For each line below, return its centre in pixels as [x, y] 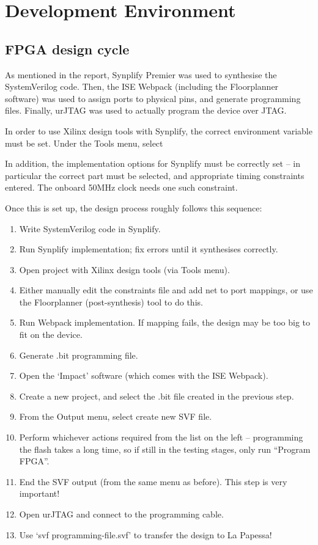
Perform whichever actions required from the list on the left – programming [161, 437]
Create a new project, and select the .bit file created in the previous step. [157, 396]
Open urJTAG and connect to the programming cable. [121, 514]
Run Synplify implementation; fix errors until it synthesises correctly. [149, 249]
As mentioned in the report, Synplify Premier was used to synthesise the [141, 74]
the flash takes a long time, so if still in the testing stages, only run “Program [165, 449]
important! [39, 493]
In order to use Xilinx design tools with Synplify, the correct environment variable [159, 130]
